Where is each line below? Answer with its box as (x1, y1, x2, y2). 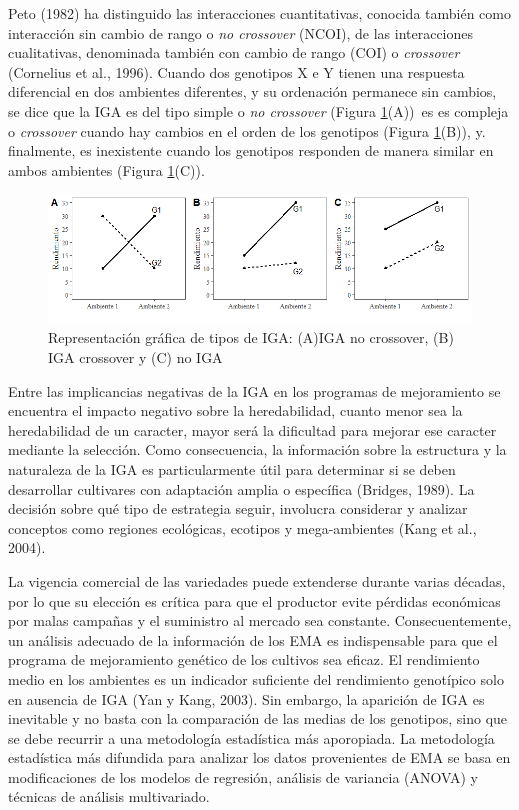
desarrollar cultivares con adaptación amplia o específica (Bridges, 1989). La (8, 478, 475, 499)
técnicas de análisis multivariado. (8, 786, 210, 807)
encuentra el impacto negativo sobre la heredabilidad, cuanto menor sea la (8, 400, 463, 421)
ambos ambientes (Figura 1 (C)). (8, 159, 205, 180)
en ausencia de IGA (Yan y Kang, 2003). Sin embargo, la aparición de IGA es (8, 688, 485, 709)
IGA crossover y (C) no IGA (48, 347, 223, 367)
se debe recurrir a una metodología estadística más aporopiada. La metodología (8, 727, 495, 748)
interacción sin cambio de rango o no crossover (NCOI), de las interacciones (8, 22, 474, 43)
